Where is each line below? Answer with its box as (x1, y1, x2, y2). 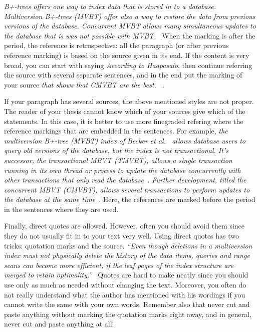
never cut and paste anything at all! (4, 318, 114, 329)
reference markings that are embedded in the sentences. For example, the (4, 125, 228, 136)
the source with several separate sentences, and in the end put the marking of (4, 69, 242, 80)
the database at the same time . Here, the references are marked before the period (4, 194, 255, 204)
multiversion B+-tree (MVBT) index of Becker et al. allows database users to (4, 135, 246, 145)
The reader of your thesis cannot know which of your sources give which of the (4, 105, 245, 116)
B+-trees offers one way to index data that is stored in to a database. (4, 1, 216, 11)
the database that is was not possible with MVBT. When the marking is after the (4, 30, 255, 40)
